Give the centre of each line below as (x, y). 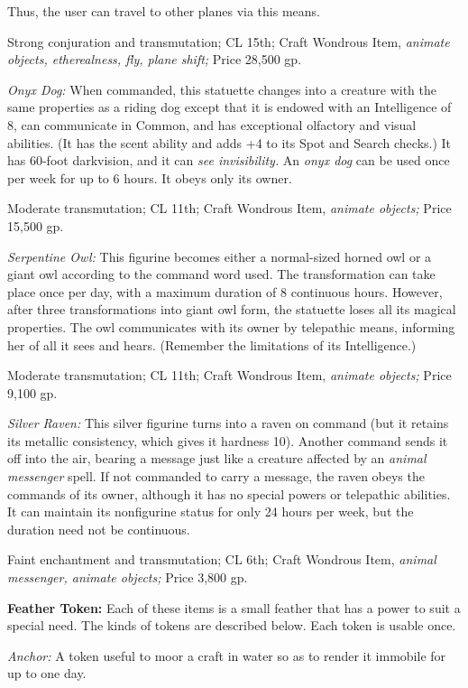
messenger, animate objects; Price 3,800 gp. (128, 577)
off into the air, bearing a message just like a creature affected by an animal (217, 458)
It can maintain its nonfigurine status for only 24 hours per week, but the (211, 511)
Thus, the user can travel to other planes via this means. (164, 11)
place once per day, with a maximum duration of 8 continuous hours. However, (225, 291)
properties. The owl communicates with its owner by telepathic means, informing (231, 326)
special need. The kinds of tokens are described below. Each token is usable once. (232, 625)
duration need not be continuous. (99, 529)
